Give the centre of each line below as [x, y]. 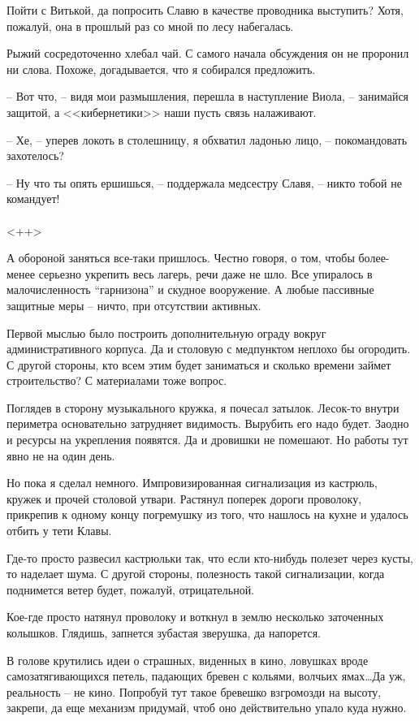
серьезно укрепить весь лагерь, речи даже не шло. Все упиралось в [205, 273]
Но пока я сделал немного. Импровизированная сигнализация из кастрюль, [192, 483]
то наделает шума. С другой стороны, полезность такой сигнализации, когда [196, 574]
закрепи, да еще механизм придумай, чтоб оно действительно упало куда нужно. [207, 708]
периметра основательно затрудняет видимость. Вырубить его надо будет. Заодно [208, 423]
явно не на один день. [61, 455]
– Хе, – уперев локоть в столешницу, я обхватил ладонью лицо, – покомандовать [207, 139]
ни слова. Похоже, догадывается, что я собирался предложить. [161, 69]
